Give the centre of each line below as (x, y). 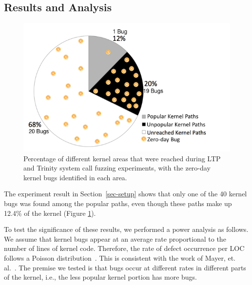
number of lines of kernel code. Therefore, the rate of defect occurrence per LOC (124, 248)
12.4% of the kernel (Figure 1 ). (50, 213)
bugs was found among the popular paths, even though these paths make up (118, 203)
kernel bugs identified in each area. (75, 177)
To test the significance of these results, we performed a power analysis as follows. (126, 229)
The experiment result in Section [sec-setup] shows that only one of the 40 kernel (126, 194)
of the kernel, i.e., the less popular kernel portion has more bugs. (101, 277)
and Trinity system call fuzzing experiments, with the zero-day (117, 168)
